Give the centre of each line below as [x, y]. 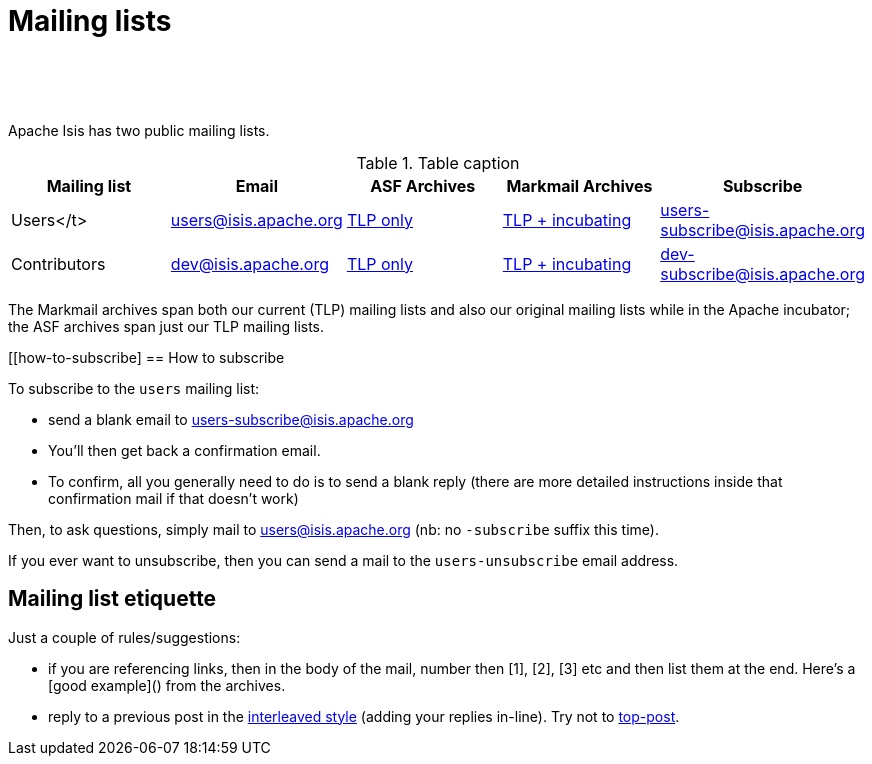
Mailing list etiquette [112, 599]
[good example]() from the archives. [167, 685]
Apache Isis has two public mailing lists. [139, 130]
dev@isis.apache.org [249, 263]
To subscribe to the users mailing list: [134, 388]
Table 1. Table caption [438, 162]
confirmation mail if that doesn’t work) [173, 498]
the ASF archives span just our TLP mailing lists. [166, 326]
